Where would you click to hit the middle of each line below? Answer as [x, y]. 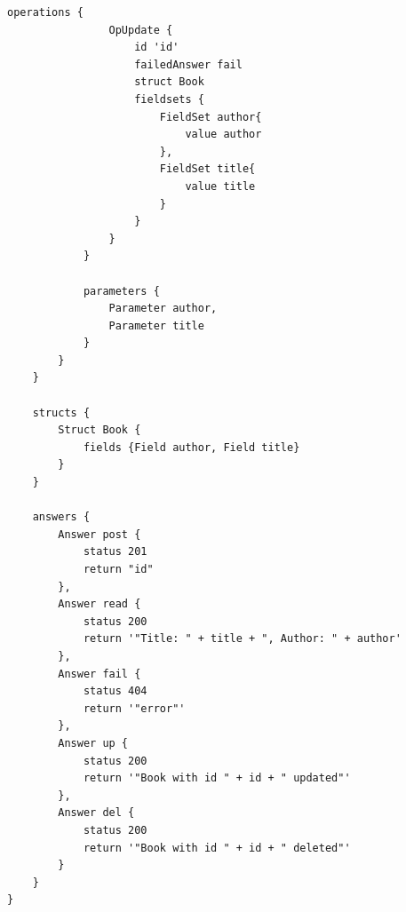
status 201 [115, 552]
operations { [45, 12]
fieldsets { [169, 99]
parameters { [121, 291]
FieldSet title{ [207, 169]
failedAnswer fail [188, 64]
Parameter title [156, 325]
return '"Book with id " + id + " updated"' [217, 778]
